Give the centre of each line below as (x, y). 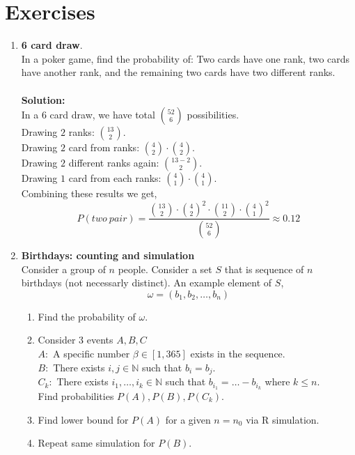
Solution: (43, 99)
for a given (188, 419)
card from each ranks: (115, 178)
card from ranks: (104, 147)
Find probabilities (76, 395)
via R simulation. (283, 419)
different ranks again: (114, 163)
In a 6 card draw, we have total (88, 115)
